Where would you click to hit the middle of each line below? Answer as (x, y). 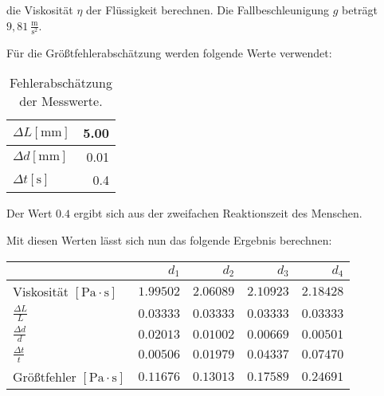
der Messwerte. (61, 101)
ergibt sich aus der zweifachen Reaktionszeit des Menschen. (218, 213)
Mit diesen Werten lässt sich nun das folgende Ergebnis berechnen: (169, 239)
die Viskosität (40, 10)
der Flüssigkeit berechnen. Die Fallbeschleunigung (208, 10)
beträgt (360, 10)
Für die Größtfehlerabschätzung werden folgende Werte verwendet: (169, 52)
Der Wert (29, 213)
